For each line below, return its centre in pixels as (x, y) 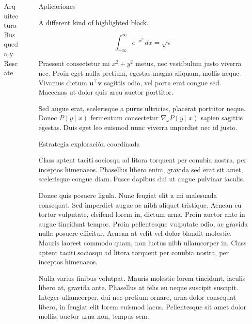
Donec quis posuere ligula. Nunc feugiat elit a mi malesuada (128, 195)
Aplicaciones (57, 6)
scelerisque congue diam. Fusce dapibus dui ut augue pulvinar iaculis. (142, 179)
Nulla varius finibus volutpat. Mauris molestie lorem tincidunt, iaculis (142, 278)
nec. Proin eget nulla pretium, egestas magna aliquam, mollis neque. (140, 73)
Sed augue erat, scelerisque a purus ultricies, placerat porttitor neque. (142, 108)
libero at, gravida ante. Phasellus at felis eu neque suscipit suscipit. (138, 287)
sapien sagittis (222, 118)
